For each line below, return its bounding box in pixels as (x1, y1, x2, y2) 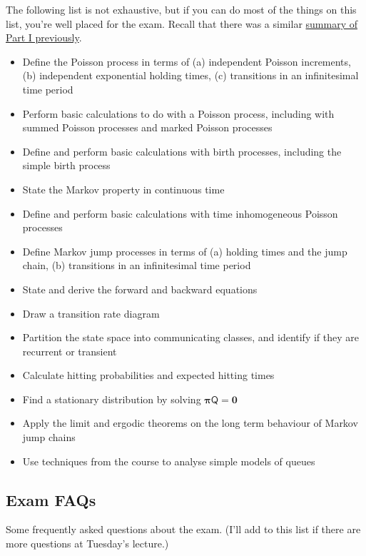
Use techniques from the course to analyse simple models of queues (22, 453, 315, 468)
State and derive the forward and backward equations (22, 281, 258, 296)
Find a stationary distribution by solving (22, 391, 201, 406)
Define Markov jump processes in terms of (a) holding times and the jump (22, 243, 347, 258)
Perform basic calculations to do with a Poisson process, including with (22, 106, 335, 121)
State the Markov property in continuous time (22, 181, 225, 196)
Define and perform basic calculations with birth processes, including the (22, 143, 342, 158)
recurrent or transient (22, 343, 117, 358)
